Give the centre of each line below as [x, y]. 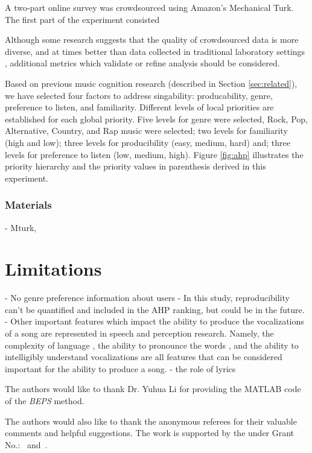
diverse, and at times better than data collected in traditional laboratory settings [155, 51]
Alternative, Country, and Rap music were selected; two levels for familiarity [146, 131]
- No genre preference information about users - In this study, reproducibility [147, 298]
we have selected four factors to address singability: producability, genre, [139, 95]
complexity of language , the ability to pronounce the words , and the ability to [152, 345]
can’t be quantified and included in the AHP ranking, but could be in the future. [155, 309]
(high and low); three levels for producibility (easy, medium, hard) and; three [148, 142]
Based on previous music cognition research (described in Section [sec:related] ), [151, 83]
